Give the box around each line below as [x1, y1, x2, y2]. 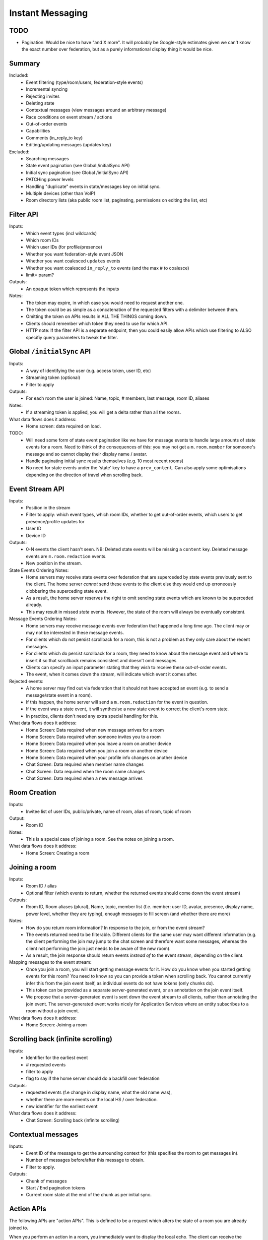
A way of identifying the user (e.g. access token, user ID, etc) [26, 368, 151, 373]
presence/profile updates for [26, 518, 85, 524]
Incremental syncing [26, 86, 68, 92]
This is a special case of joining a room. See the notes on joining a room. [26, 836, 174, 842]
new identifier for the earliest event [26, 1104, 98, 1110]
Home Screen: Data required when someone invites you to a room [26, 734, 161, 740]
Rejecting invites [26, 93, 60, 99]
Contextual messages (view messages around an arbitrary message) [26, 107, 167, 113]
